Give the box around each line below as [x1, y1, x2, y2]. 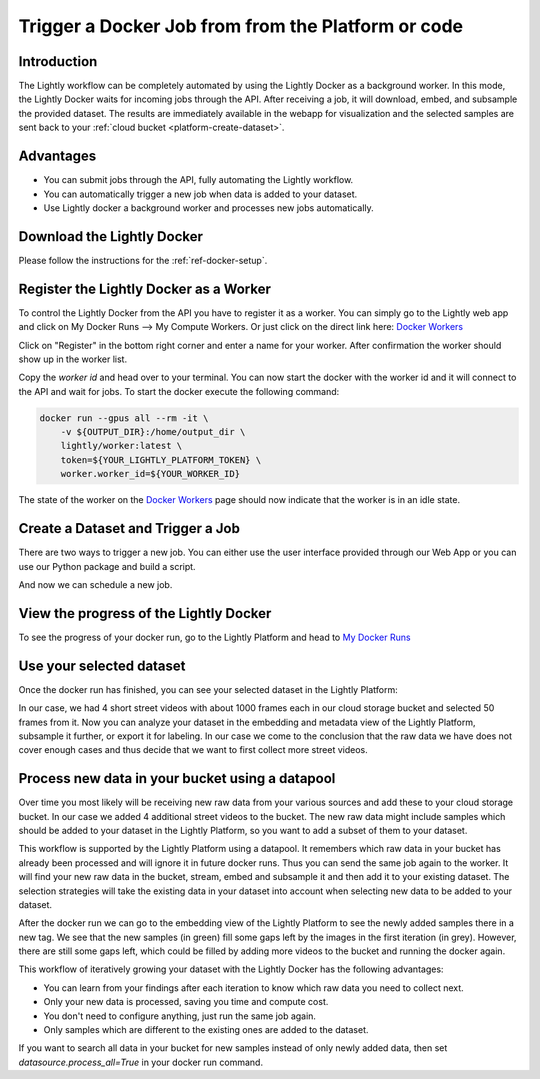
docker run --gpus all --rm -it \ [39, 412, 209, 424]
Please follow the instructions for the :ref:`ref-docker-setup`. [18, 254, 268, 266]
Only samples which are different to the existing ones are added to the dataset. [43, 1024, 369, 1036]
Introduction [18, 53, 98, 70]
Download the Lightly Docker [18, 228, 204, 245]
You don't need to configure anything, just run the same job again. [43, 1010, 317, 1022]
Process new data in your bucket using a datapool [18, 770, 336, 787]
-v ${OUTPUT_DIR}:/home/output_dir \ [60, 426, 246, 438]
